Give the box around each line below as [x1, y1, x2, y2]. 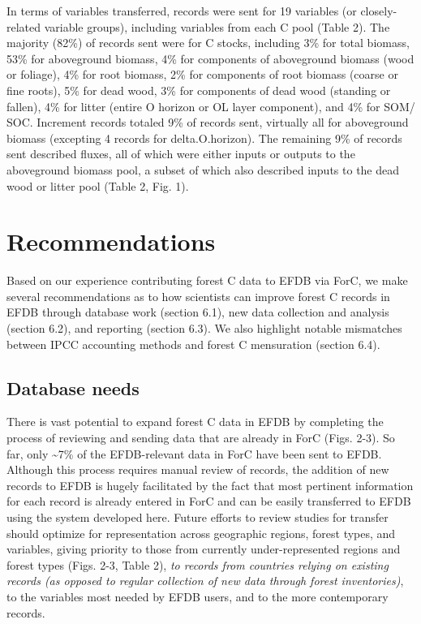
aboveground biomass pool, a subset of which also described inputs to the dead [6, 161, 400, 178]
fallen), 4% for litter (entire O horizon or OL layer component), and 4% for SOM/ [6, 97, 415, 114]
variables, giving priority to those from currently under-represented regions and [6, 540, 401, 557]
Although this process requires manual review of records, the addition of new [6, 461, 389, 478]
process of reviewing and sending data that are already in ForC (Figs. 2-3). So [6, 429, 395, 446]
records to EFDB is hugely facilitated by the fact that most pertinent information [6, 476, 414, 493]
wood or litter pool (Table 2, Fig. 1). [6, 177, 189, 194]
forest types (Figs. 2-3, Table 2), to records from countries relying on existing [6, 556, 389, 573]
